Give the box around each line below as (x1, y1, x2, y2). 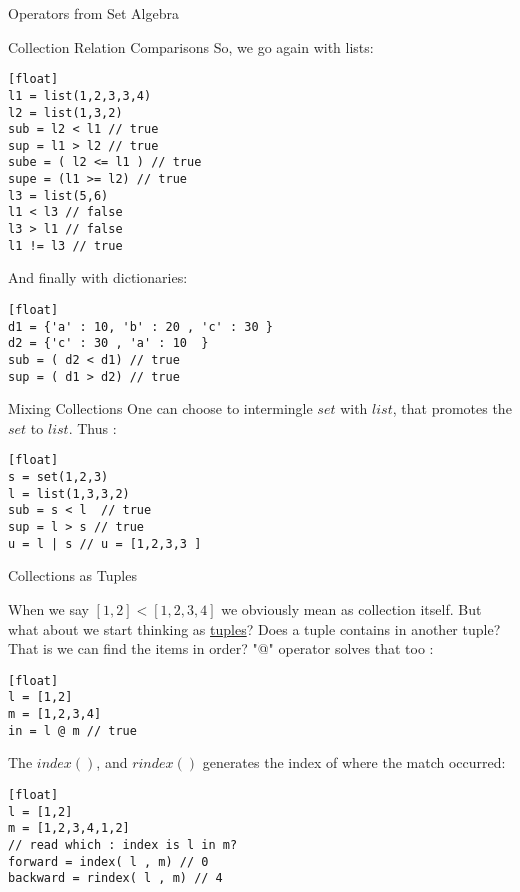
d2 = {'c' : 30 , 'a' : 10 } (8, 336, 209, 351)
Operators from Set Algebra (8, 3, 179, 23)
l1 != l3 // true (8, 238, 123, 253)
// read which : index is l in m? (8, 837, 238, 852)
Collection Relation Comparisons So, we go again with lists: (8, 36, 374, 57)
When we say (8, 599, 89, 619)
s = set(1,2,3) (8, 470, 109, 485)
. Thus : (68, 417, 117, 438)
